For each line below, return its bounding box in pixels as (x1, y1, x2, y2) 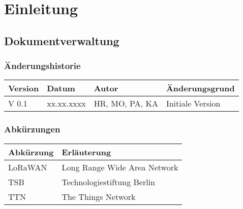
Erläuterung (62, 146, 111, 158)
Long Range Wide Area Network (62, 161, 178, 173)
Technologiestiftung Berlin (62, 176, 155, 188)
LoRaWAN (8, 161, 47, 173)
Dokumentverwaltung (4, 32, 119, 48)
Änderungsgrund (166, 82, 235, 94)
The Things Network (62, 190, 136, 202)
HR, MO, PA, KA (94, 97, 158, 110)
